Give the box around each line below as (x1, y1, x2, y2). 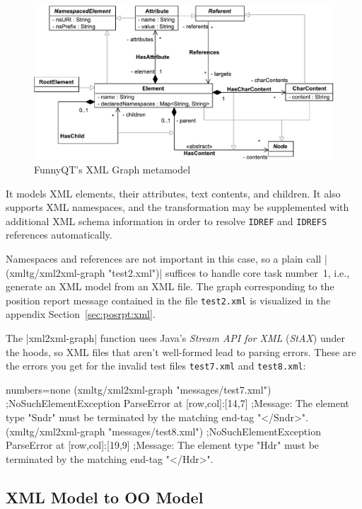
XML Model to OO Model (6, 486, 204, 508)
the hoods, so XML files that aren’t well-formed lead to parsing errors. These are (6, 344, 356, 359)
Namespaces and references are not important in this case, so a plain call (6, 251, 322, 265)
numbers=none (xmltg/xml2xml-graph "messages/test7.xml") (6, 382, 271, 396)
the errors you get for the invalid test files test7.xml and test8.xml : (6, 358, 306, 373)
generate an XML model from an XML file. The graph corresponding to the (6, 279, 334, 294)
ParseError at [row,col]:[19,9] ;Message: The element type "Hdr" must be (6, 437, 320, 452)
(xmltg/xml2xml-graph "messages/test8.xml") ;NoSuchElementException (6, 423, 321, 438)
